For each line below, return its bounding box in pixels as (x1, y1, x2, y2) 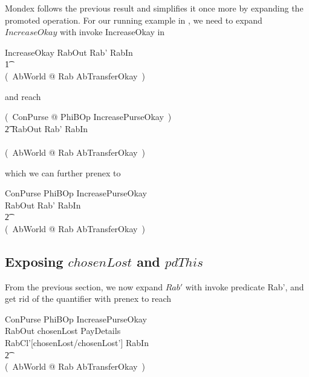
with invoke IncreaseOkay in (59, 25, 165, 38)
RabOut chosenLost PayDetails (5, 324, 121, 337)
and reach (5, 90, 41, 102)
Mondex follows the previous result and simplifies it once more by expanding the (5, 2, 304, 14)
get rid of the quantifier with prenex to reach (5, 292, 172, 305)
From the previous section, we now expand (5, 280, 163, 293)
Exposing (5, 252, 63, 270)
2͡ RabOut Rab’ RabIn (5, 122, 88, 135)
